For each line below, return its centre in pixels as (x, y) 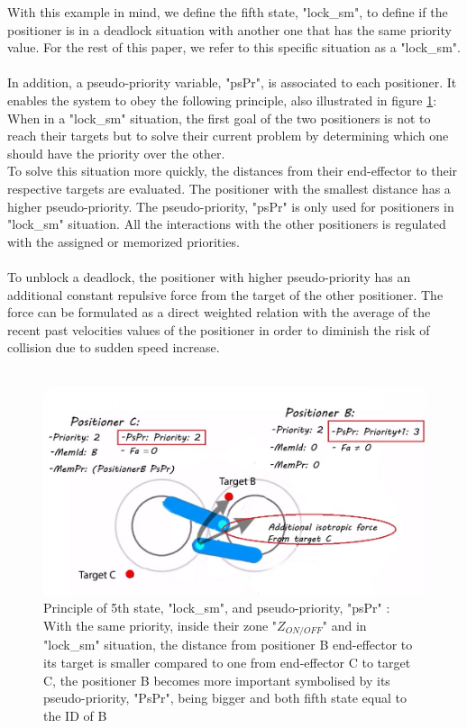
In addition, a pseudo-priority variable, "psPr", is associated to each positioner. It (232, 82)
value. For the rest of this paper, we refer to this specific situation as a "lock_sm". (234, 47)
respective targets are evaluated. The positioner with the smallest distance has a (229, 188)
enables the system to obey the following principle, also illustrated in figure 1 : (222, 100)
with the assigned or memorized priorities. (124, 241)
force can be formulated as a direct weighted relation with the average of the (219, 312)
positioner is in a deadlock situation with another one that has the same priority (229, 29)
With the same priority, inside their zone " (160, 625)
